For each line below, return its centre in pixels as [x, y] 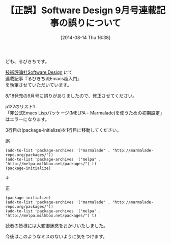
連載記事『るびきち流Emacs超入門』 [44, 78]
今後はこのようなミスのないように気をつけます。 [56, 236]
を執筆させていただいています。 [39, 85]
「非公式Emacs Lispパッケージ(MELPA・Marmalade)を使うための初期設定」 [85, 113]
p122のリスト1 [20, 106]
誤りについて [94, 23]
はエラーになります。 [27, 119]
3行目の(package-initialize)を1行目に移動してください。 [63, 130]
